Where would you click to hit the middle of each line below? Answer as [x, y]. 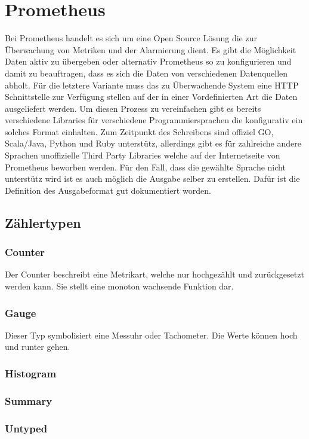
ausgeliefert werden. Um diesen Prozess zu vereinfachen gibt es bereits [133, 108]
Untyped [26, 428]
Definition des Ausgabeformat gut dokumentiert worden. [108, 190]
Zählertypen [43, 222]
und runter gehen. [38, 347]
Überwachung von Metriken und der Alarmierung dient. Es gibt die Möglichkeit [151, 49]
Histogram [31, 373]
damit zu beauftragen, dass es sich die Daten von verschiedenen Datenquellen [146, 73]
